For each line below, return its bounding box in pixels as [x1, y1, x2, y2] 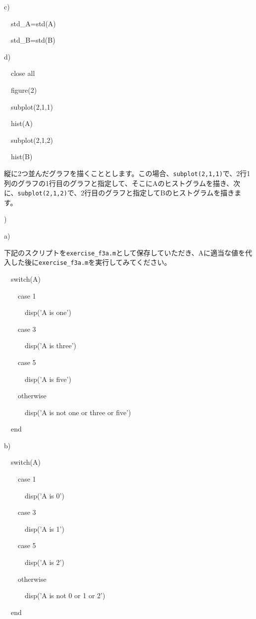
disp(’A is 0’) [24, 490, 64, 500]
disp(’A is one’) [24, 307, 71, 317]
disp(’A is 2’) [24, 557, 64, 567]
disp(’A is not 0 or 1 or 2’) [24, 590, 105, 601]
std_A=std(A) [10, 18, 56, 28]
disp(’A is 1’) [24, 523, 64, 534]
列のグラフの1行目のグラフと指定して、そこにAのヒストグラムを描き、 [4, 178, 233, 188]
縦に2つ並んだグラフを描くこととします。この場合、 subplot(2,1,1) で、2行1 [4, 168, 251, 178]
